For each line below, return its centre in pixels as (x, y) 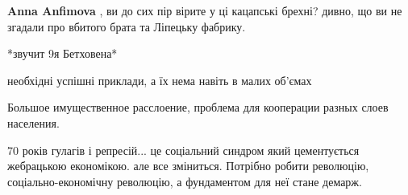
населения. (33, 122)
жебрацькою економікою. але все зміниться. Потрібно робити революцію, (188, 166)
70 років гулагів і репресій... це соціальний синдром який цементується (183, 150)
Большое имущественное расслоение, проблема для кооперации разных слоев (198, 107)
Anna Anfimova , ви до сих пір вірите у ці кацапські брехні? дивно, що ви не (205, 10)
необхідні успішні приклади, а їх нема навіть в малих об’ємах (160, 80)
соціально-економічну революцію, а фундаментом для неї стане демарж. (185, 181)
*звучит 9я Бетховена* (62, 53)
